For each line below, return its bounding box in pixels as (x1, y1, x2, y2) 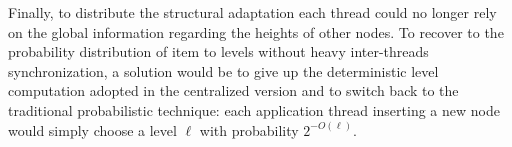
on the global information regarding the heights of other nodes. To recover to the (8, 21, 504, 42)
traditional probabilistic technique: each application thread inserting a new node (8, 99, 500, 120)
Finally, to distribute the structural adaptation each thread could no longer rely (8, 2, 497, 22)
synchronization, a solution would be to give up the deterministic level (8, 60, 439, 81)
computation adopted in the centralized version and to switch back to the (8, 80, 459, 101)
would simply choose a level (8, 119, 177, 140)
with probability (199, 119, 299, 140)
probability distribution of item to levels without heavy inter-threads (8, 41, 429, 62)
